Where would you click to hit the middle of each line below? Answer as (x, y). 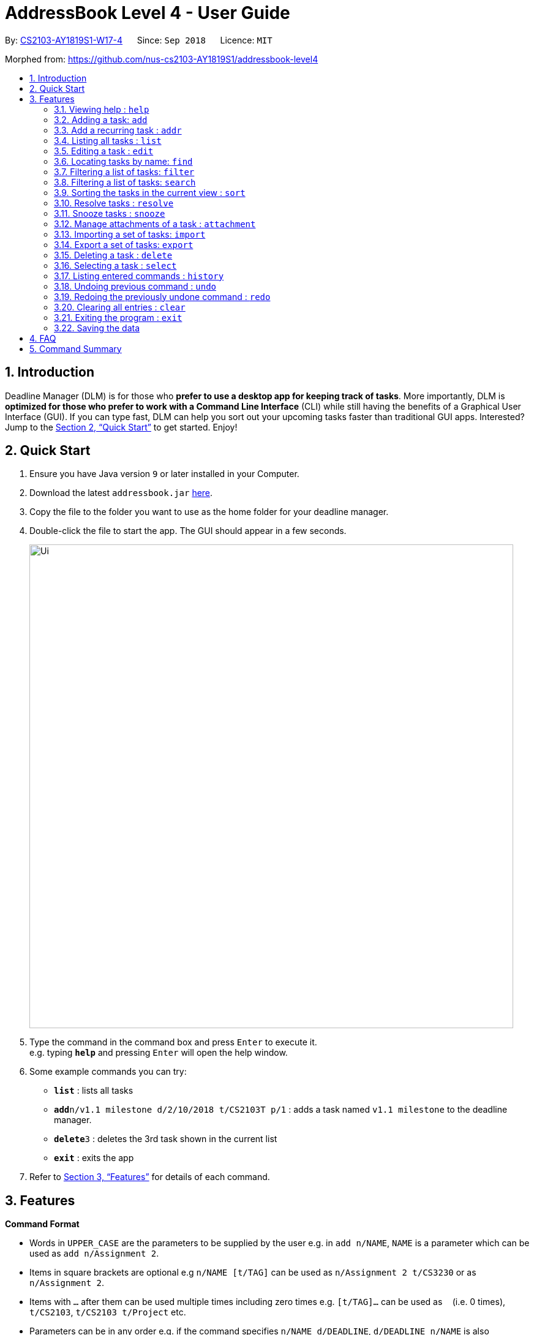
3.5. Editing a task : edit (104, 151)
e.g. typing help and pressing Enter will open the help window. (159, 1053)
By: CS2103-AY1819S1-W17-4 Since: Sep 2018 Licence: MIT (139, 40)
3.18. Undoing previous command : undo (135, 286)
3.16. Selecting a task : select (115, 265)
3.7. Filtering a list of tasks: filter (124, 171)
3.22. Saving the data (97, 328)
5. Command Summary (76, 348)
